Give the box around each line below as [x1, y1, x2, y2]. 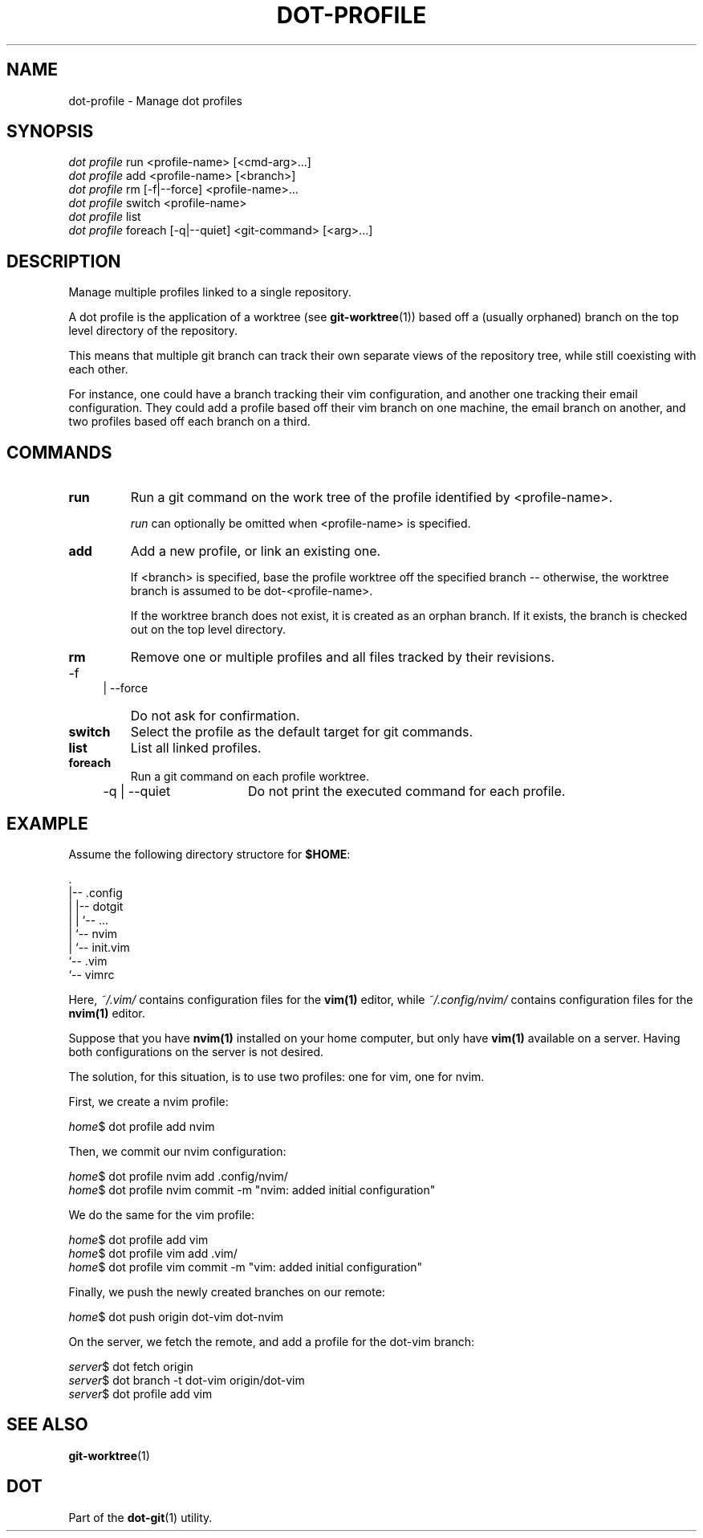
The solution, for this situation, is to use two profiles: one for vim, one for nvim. [68, 1069, 485, 1083]
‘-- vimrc [68, 967, 115, 981]
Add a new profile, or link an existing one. [130, 543, 381, 560]
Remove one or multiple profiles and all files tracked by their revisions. [130, 649, 555, 666]
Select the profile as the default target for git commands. [130, 724, 473, 740]
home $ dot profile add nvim [68, 1119, 215, 1133]
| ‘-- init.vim [68, 940, 130, 954]
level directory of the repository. [68, 324, 238, 338]
